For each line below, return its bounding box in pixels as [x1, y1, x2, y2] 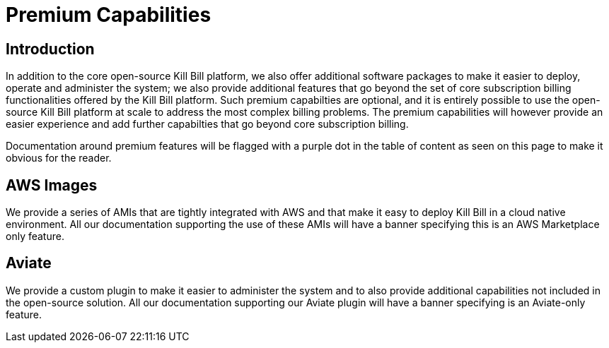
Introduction [6, 40, 95, 58]
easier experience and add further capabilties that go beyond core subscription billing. [6, 118, 409, 131]
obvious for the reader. [6, 152, 112, 164]
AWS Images [6, 176, 98, 194]
